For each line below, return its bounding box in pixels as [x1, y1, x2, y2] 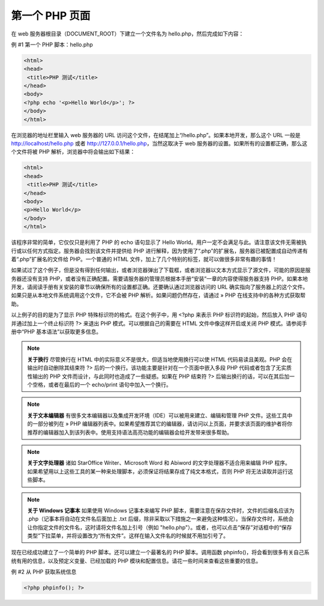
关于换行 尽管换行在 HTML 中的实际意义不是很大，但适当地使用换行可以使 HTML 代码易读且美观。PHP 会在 [27, 355, 292, 363]
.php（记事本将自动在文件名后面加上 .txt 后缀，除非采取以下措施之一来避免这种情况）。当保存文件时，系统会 [27, 515, 294, 522]
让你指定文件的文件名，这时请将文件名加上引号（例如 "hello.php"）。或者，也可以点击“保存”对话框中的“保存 [27, 524, 292, 531]
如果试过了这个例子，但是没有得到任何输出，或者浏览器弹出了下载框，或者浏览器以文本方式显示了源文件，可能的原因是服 [11, 266, 311, 274]
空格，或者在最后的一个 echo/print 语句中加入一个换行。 [32, 381, 172, 388]
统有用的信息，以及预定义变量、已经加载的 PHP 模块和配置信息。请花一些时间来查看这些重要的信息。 [11, 557, 262, 565]
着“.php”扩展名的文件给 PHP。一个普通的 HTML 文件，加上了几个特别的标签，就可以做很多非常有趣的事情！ [11, 256, 277, 263]
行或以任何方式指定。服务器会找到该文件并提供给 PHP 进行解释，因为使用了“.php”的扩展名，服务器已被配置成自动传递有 [11, 247, 308, 254]
